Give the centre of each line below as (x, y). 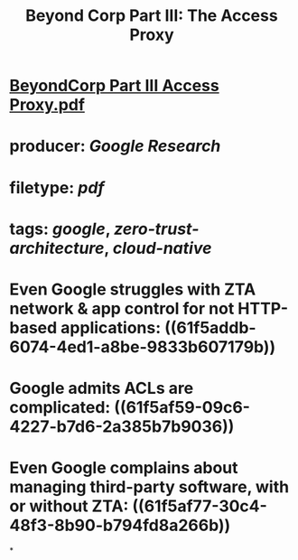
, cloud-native (158, 248)
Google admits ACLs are (102, 388)
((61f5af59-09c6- (182, 408)
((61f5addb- (210, 327)
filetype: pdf (57, 187)
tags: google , (60, 229)
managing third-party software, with (149, 487)
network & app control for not (122, 308)
